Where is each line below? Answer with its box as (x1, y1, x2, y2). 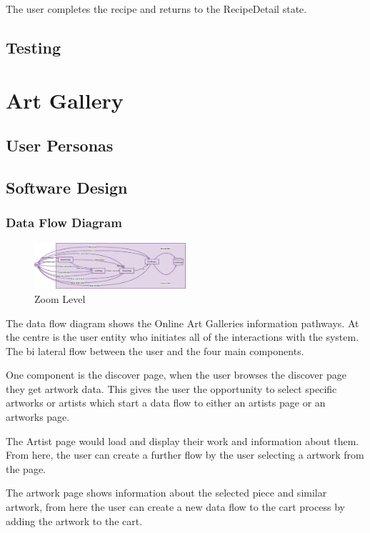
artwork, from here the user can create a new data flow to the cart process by (6, 499, 345, 514)
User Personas (6, 134, 114, 156)
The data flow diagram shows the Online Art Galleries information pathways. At (6, 315, 359, 330)
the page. (6, 461, 46, 476)
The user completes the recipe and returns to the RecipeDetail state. (6, 1, 307, 16)
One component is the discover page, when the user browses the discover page (6, 367, 346, 382)
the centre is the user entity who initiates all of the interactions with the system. (6, 329, 359, 344)
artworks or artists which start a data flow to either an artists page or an (6, 395, 326, 410)
